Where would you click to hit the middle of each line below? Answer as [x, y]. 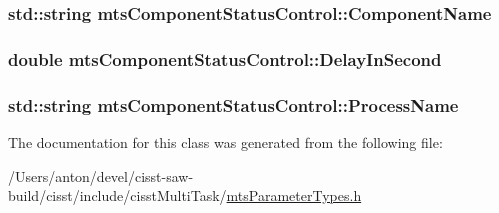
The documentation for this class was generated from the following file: [225, 141]
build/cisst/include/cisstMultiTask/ [117, 195]
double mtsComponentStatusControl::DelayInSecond [225, 58]
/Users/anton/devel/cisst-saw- [101, 175]
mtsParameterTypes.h [294, 195]
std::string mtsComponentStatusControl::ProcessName [233, 104]
